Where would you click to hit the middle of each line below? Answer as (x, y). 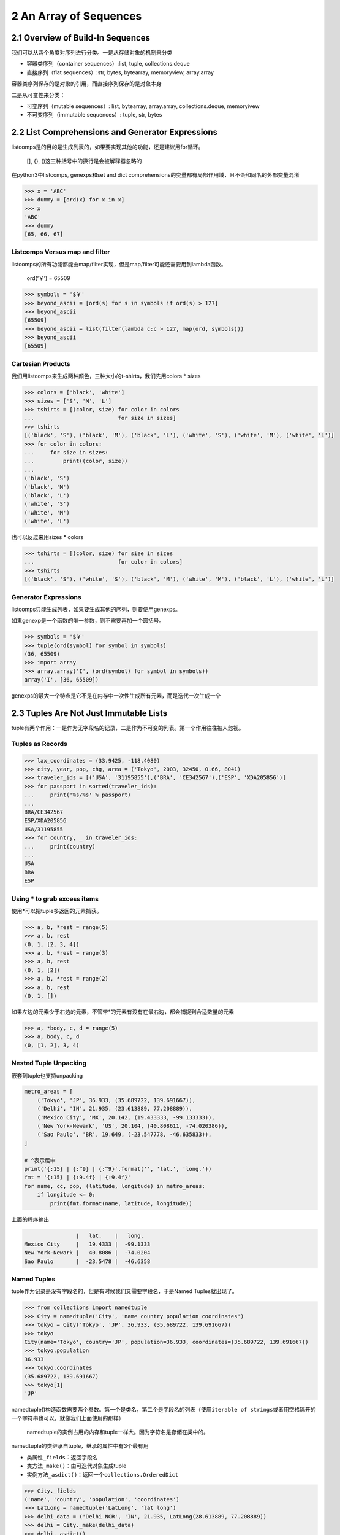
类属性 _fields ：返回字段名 (62, 1457)
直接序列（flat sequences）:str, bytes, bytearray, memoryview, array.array (120, 72)
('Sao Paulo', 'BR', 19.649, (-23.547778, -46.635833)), (124, 1135)
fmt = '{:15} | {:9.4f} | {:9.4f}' (77, 1178)
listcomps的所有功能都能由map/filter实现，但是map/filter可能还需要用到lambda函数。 (119, 264)
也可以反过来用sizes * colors (47, 537)
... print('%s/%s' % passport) (77, 795)
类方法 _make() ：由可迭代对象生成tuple (77, 1466)
